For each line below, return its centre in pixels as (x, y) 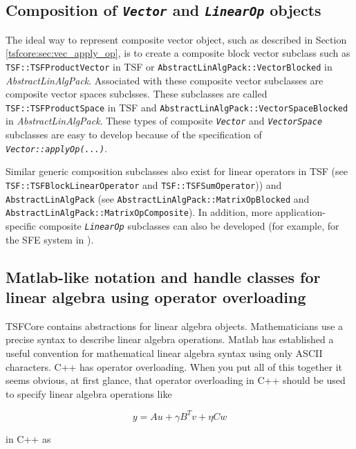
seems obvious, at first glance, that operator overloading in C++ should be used (176, 380)
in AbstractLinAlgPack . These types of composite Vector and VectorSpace (164, 121)
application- (300, 212)
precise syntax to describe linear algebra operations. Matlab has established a (170, 339)
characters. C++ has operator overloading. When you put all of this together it (174, 366)
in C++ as (28, 438)
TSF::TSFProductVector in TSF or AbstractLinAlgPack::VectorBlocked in (169, 66)
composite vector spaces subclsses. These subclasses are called (137, 94)
